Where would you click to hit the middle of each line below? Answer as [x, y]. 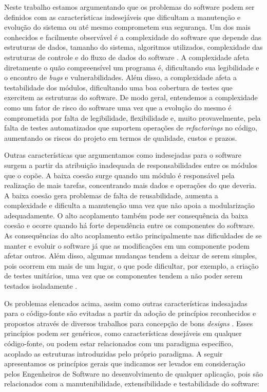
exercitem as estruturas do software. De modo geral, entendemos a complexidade [131, 97]
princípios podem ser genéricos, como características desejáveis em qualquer [123, 333]
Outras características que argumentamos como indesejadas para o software [123, 155]
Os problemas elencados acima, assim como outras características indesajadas [126, 303]
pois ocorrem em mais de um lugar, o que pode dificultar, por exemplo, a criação [131, 265]
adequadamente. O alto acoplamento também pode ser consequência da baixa [126, 215]
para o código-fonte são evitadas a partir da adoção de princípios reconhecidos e [130, 313]
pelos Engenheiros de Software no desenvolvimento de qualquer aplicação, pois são [133, 373]
